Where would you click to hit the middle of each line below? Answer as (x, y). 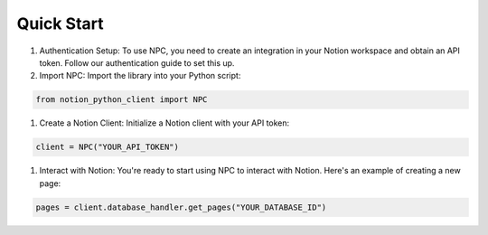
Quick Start (60, 23)
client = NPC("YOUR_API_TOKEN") (108, 147)
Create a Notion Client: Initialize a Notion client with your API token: (164, 123)
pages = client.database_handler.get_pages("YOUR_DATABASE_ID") (181, 207)
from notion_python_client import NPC (122, 100)
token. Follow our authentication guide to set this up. (137, 62)
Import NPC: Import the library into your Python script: (140, 76)
